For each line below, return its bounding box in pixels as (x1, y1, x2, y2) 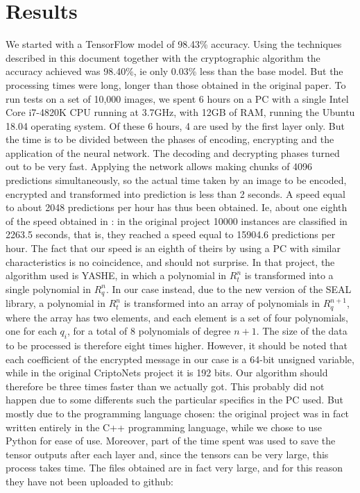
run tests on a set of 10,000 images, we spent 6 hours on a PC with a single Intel (6, 91, 349, 106)
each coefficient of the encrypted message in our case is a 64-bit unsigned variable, (6, 351, 354, 366)
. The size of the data (256, 324, 348, 338)
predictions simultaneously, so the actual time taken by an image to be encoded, (6, 173, 347, 187)
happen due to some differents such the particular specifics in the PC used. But (6, 392, 344, 407)
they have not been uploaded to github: (6, 474, 173, 489)
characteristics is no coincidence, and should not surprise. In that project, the (6, 254, 335, 269)
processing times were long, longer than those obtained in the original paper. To (6, 77, 346, 92)
